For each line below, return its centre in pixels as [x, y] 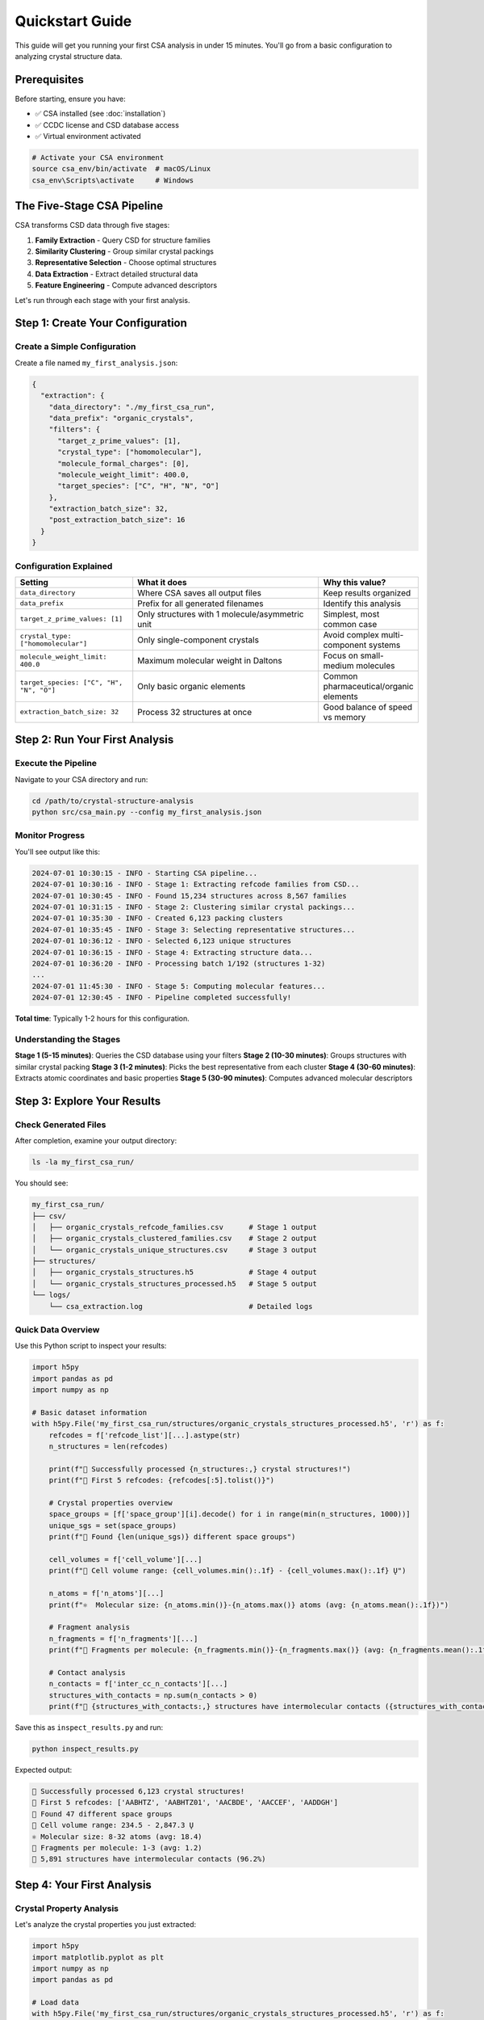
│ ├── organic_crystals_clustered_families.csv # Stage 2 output [175, 1239]
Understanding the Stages [68, 1039]
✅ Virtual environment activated [88, 137]
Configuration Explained [64, 566]
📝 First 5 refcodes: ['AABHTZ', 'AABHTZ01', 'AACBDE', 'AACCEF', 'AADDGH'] [185, 1803]
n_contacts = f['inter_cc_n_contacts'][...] [138, 1684]
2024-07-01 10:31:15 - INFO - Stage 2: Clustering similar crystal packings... [194, 907]
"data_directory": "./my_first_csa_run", [132, 407]
